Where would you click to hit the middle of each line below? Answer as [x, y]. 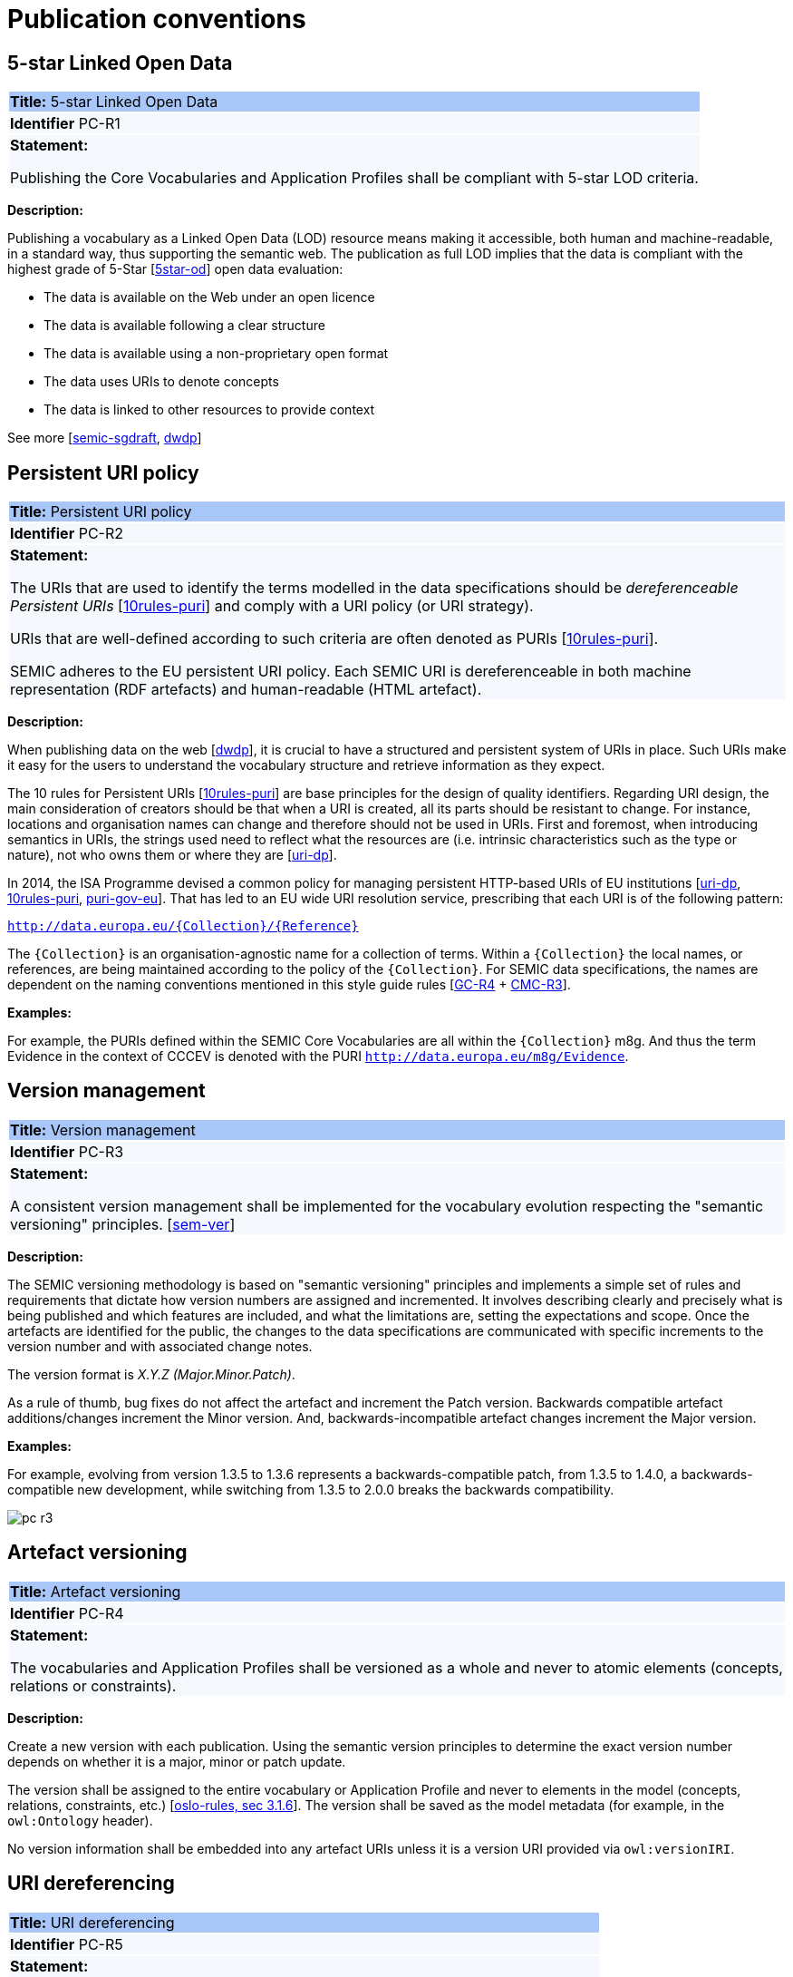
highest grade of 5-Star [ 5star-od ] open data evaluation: [175, 269]
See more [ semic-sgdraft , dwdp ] [105, 438]
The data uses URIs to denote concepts [161, 382]
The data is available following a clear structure [184, 326]
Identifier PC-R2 [67, 534]
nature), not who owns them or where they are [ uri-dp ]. [172, 855]
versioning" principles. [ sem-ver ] [123, 1224]
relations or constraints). [93, 1685]
